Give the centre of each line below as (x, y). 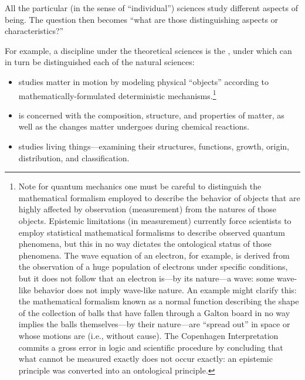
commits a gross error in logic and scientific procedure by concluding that (151, 347)
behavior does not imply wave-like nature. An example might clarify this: (165, 289)
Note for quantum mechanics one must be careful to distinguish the (140, 186)
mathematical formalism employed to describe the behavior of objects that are (159, 197)
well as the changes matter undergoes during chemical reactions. (134, 126)
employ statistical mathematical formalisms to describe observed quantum (152, 232)
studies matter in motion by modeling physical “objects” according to (144, 81)
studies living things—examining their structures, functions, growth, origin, (154, 146)
